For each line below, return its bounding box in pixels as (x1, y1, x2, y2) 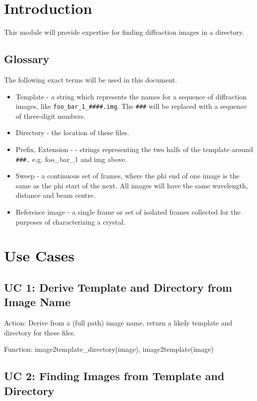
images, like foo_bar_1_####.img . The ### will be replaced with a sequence (15, 101, 247, 111)
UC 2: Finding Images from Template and (4, 368, 225, 384)
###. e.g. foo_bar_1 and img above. (15, 154, 127, 164)
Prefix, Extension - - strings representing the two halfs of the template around (15, 144, 253, 154)
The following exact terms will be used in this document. (4, 74, 177, 84)
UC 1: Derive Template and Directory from (4, 279, 232, 295)
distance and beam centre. (15, 190, 96, 200)
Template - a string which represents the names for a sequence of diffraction (15, 91, 247, 101)
